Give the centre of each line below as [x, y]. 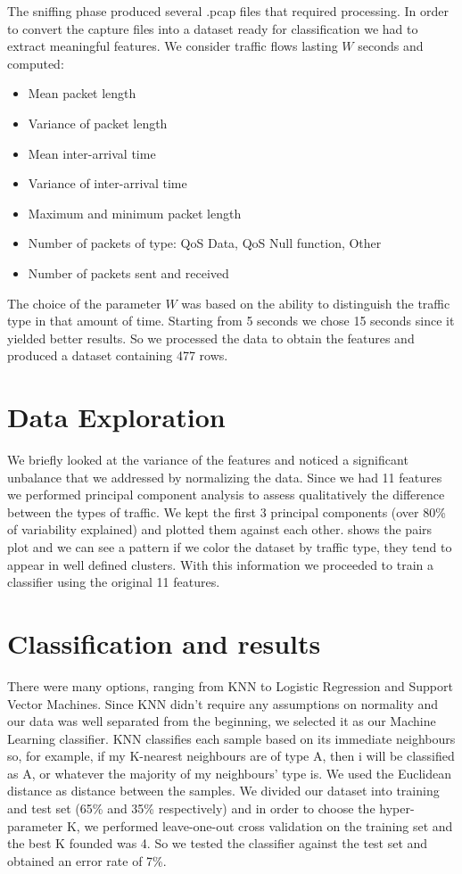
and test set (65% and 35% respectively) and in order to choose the [191, 808]
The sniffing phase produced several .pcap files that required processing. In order [228, 11]
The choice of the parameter [84, 303]
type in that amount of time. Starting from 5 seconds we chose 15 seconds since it [231, 321]
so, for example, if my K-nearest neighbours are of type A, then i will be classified [231, 756]
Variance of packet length [98, 123]
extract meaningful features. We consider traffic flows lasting [173, 46]
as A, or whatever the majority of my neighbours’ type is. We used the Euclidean [230, 773]
